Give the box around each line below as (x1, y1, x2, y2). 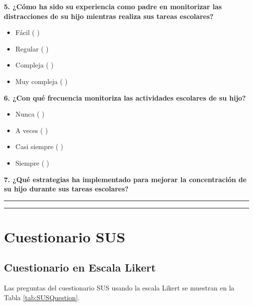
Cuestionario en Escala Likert (4, 260, 156, 275)
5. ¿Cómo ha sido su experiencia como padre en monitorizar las (4, 1, 222, 11)
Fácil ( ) (15, 27, 40, 37)
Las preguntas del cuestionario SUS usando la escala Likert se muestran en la (4, 283, 235, 293)
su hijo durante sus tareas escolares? (4, 184, 129, 194)
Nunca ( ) (15, 109, 45, 119)
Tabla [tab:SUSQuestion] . (4, 292, 80, 302)
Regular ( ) (15, 43, 49, 53)
